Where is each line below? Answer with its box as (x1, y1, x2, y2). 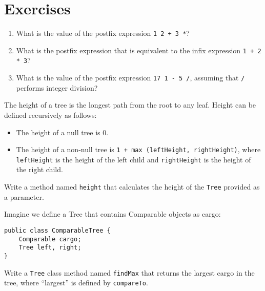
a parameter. (4, 191, 44, 202)
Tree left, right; (18, 244, 81, 252)
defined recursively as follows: (4, 109, 97, 120)
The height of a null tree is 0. (16, 127, 109, 137)
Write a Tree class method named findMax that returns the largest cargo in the (4, 267, 255, 278)
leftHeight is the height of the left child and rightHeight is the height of (16, 154, 251, 164)
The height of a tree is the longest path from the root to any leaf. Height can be (4, 99, 256, 110)
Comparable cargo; (18, 235, 81, 243)
